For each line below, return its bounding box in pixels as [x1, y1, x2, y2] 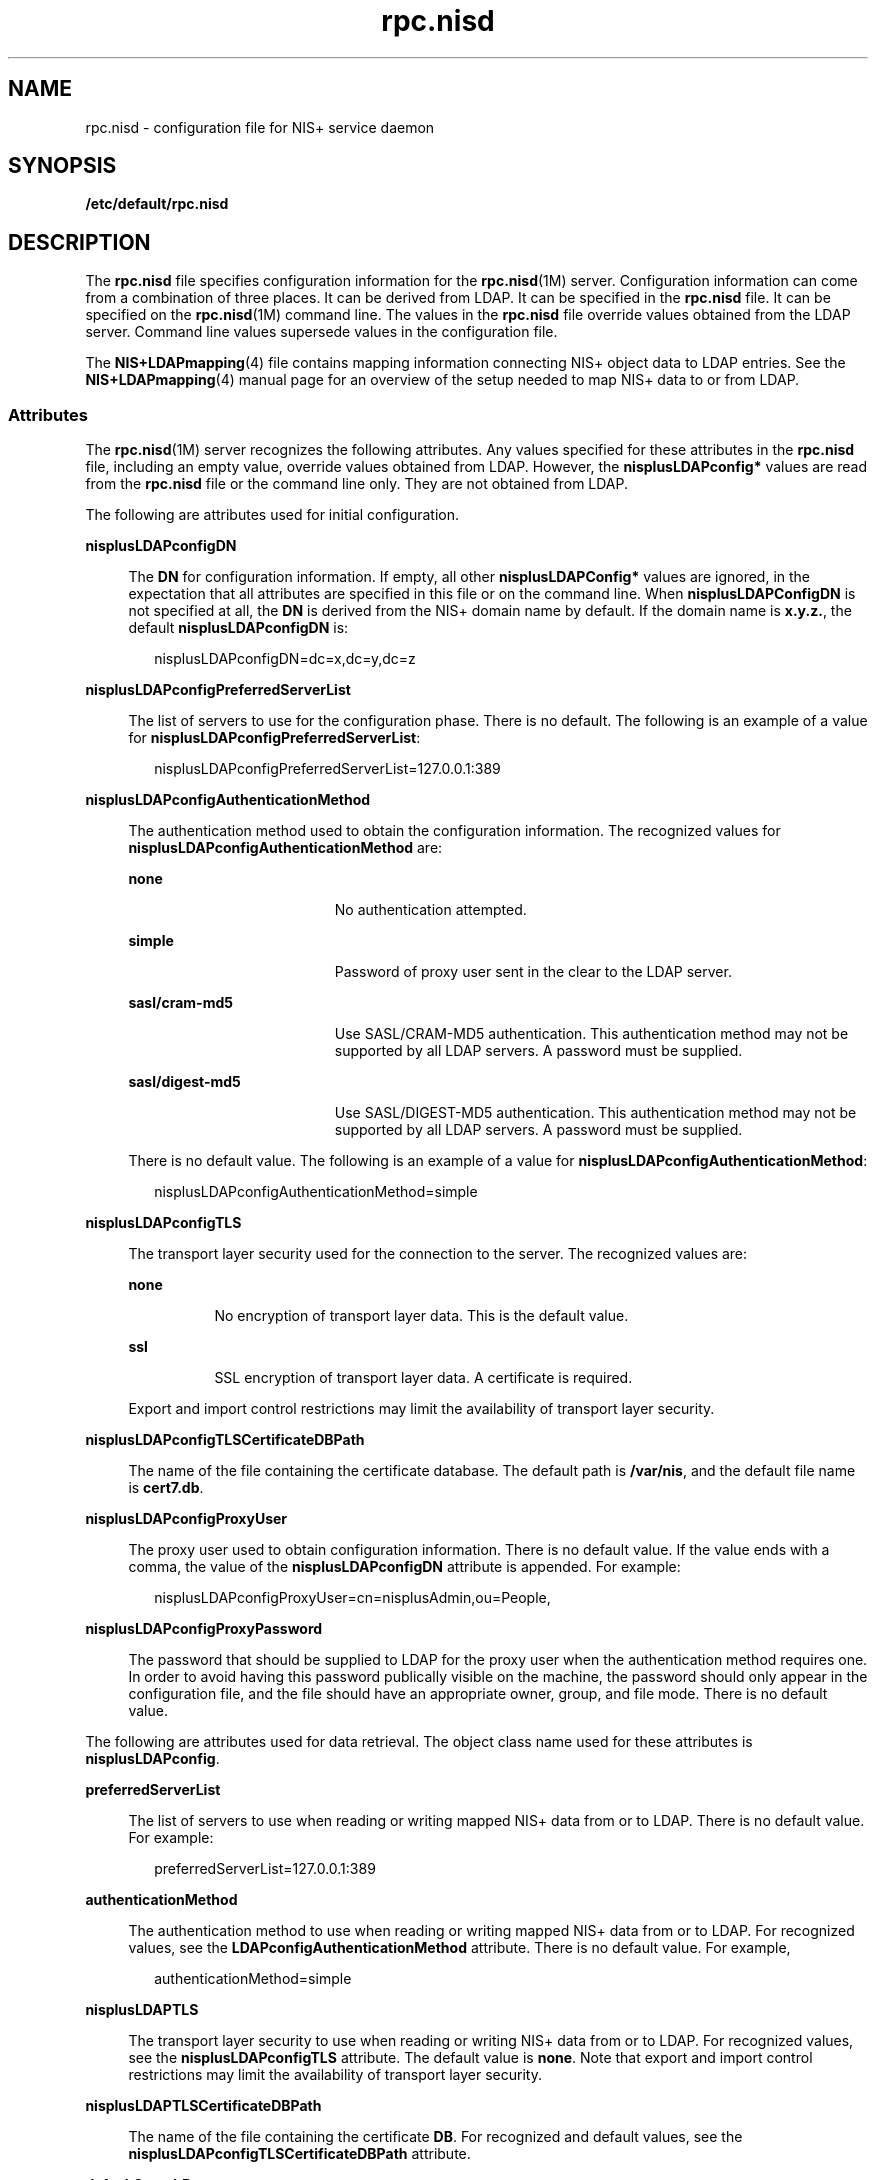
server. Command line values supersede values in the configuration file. [85, 323, 558, 341]
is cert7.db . [128, 1479, 204, 1497]
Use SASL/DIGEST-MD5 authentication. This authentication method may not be [334, 1104, 857, 1122]
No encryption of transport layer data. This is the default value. [214, 1307, 629, 1325]
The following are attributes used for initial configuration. [85, 506, 459, 524]
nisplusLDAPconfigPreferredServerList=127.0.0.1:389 [154, 760, 501, 778]
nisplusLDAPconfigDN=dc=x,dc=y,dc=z [154, 650, 416, 668]
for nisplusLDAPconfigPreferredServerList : [128, 729, 421, 747]
